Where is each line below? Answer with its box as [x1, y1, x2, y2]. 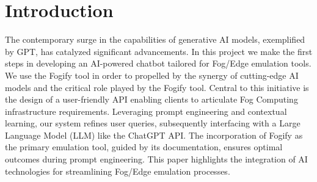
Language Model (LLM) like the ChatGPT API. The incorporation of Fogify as [5, 128, 303, 141]
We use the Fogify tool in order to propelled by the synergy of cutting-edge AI [5, 68, 299, 81]
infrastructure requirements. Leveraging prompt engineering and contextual [5, 104, 287, 117]
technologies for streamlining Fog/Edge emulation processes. [5, 164, 230, 177]
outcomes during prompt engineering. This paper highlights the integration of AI [5, 153, 308, 166]
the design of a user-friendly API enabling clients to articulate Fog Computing [5, 93, 298, 106]
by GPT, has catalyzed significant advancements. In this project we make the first [5, 45, 313, 57]
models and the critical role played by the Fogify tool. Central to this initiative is [5, 81, 309, 93]
